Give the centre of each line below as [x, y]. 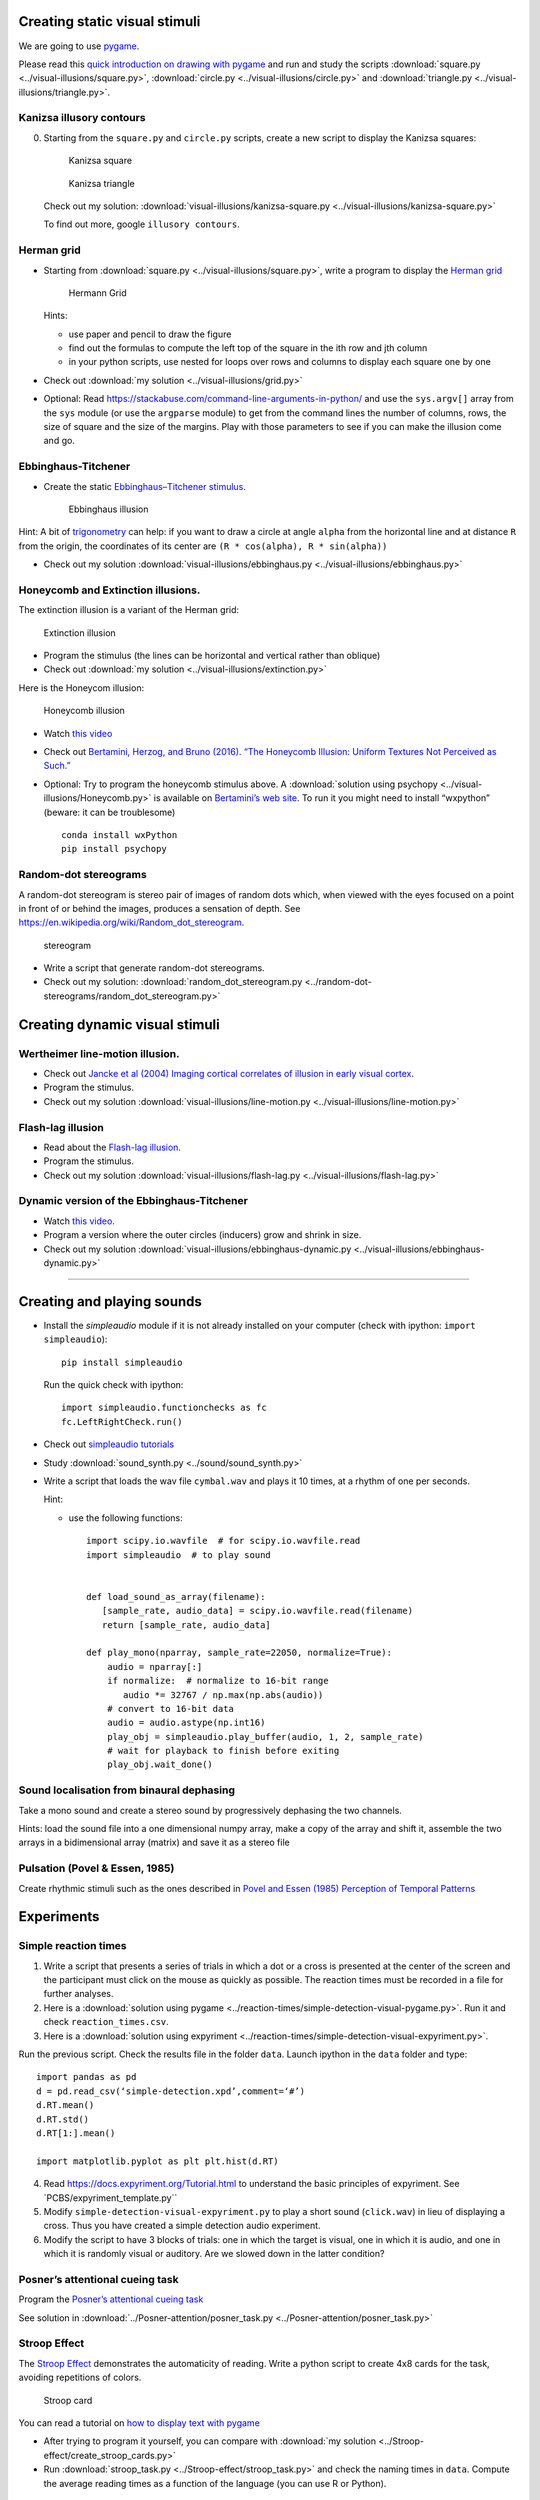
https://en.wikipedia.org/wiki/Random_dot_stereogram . [131, 922]
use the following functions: [126, 1517]
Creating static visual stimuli [109, 21]
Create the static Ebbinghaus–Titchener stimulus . [145, 486]
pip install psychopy [114, 849]
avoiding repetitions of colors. [80, 2377]
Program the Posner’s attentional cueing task [111, 2299]
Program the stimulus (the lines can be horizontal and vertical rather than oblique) [212, 656]
